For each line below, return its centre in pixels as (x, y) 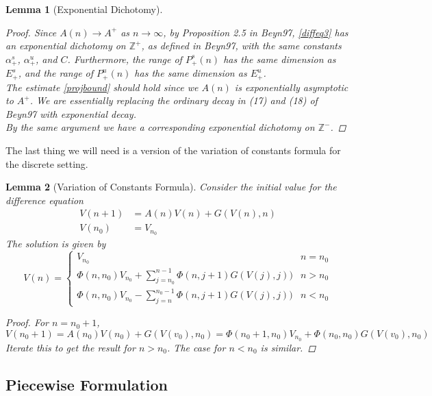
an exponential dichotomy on (66, 46)
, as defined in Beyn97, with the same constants (241, 46)
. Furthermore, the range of (125, 59)
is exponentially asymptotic (291, 87)
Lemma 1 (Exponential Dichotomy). (84, 9)
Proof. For (27, 322)
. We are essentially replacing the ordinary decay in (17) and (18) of (174, 100)
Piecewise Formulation (87, 384)
